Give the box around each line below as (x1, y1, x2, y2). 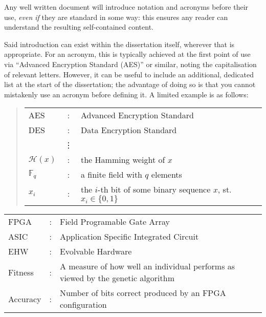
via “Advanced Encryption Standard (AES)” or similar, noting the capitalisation (4, 58, 257, 69)
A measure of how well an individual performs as (59, 260, 235, 272)
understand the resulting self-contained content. (4, 22, 153, 32)
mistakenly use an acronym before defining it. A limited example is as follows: (4, 89, 249, 99)
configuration (59, 299, 107, 311)
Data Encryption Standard (81, 124, 177, 136)
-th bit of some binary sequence (98, 183, 211, 196)
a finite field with (81, 168, 143, 181)
